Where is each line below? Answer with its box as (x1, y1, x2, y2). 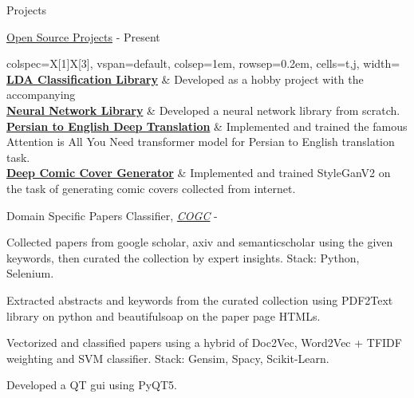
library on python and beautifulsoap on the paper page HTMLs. (6, 307, 321, 324)
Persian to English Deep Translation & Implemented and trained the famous (6, 117, 408, 134)
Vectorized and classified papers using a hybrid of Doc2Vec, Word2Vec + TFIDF (6, 334, 402, 351)
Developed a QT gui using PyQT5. (6, 376, 177, 393)
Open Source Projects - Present (6, 28, 160, 45)
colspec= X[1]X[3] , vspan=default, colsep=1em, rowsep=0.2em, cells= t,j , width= (6, 55, 400, 72)
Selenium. (6, 265, 54, 282)
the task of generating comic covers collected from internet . (6, 179, 296, 196)
